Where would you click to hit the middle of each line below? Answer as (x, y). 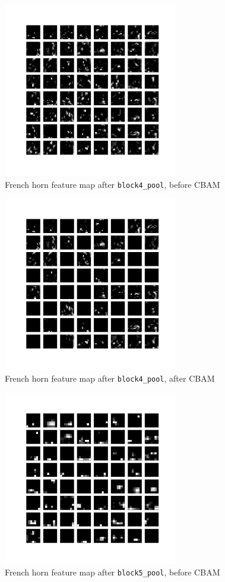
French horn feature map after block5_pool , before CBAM (113, 572)
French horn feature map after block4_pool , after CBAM (110, 378)
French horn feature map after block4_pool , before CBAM (113, 184)
